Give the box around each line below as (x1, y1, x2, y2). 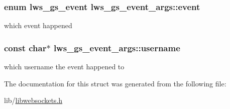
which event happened (4, 20, 72, 31)
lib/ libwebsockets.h (4, 95, 63, 105)
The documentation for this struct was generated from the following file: (4, 78, 226, 88)
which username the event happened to (4, 61, 125, 72)
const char (4, 41, 47, 54)
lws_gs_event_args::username (53, 41, 180, 54)
